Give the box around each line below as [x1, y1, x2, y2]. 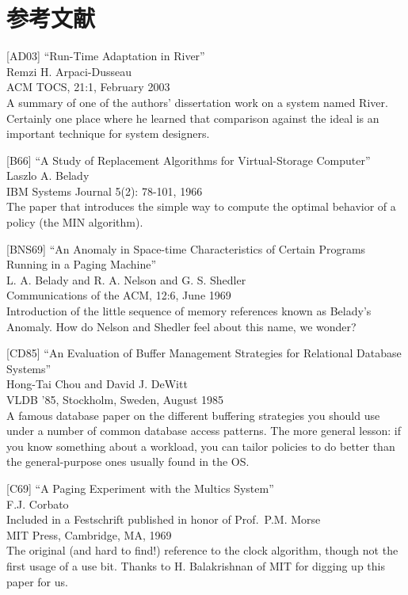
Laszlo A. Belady [6, 167, 90, 184]
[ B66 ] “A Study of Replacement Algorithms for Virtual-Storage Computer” [6, 151, 371, 168]
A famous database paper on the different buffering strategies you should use [6, 406, 380, 423]
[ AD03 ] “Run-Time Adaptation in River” [6, 48, 205, 64]
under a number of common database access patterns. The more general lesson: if [6, 422, 401, 439]
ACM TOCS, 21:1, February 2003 [6, 78, 170, 95]
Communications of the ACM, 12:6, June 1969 [6, 287, 231, 303]
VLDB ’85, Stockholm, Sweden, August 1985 [6, 391, 224, 407]
